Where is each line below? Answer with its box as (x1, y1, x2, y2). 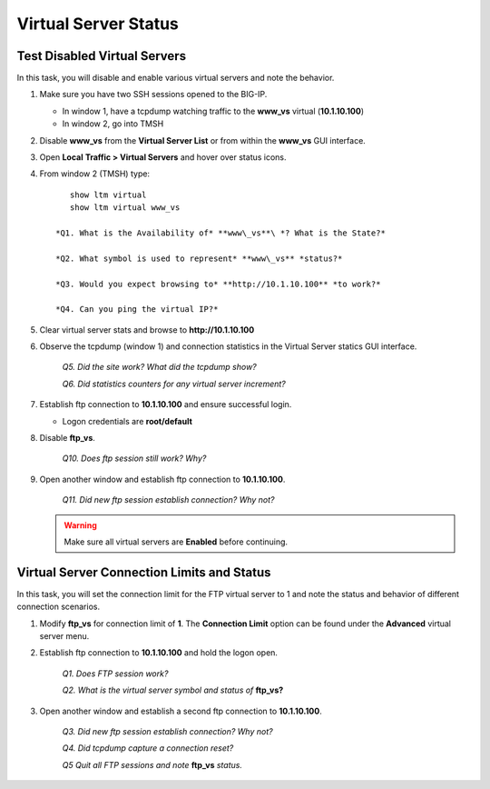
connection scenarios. (16, 601, 100, 613)
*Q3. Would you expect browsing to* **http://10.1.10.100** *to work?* (55, 278, 381, 289)
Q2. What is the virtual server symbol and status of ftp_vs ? (62, 684, 284, 695)
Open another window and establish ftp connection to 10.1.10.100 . (39, 474, 286, 484)
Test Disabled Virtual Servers (16, 48, 186, 64)
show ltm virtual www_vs (69, 203, 181, 213)
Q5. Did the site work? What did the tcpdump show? (62, 362, 258, 373)
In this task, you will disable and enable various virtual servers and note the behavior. (16, 73, 335, 84)
